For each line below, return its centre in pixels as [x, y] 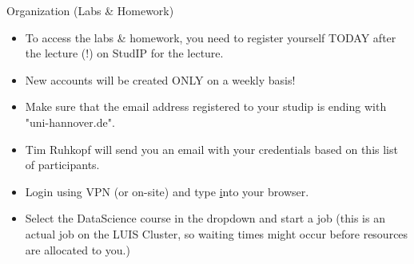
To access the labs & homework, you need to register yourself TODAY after [211, 37]
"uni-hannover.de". [70, 122]
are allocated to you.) [78, 249]
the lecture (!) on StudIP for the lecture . [124, 53]
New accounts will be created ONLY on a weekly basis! [160, 79]
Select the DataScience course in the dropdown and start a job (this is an [205, 218]
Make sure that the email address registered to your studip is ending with [206, 106]
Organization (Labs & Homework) [90, 10]
